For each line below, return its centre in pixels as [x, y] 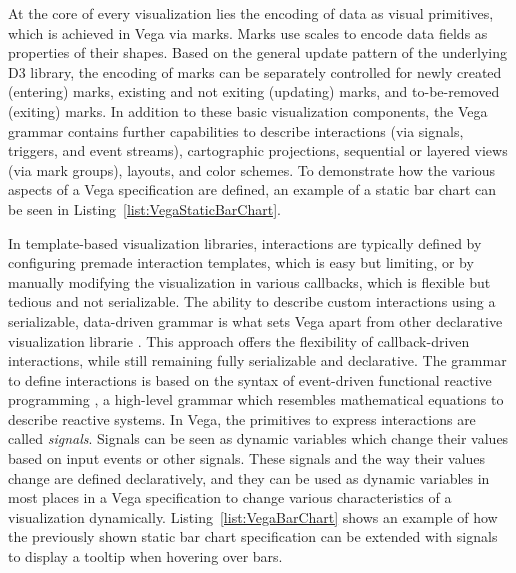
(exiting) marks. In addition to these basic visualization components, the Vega [248, 110]
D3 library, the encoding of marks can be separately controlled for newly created [255, 71]
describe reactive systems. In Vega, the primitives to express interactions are [242, 418]
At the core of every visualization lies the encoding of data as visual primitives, [251, 13]
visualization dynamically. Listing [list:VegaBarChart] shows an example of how [253, 516]
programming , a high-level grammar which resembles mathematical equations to [256, 399]
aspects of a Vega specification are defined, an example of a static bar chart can [252, 189]
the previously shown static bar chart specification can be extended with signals [253, 536]
